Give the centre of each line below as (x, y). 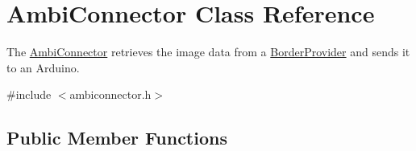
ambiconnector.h (110, 94)
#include (29, 94)
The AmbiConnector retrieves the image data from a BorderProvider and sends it (208, 52)
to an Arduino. (43, 67)
